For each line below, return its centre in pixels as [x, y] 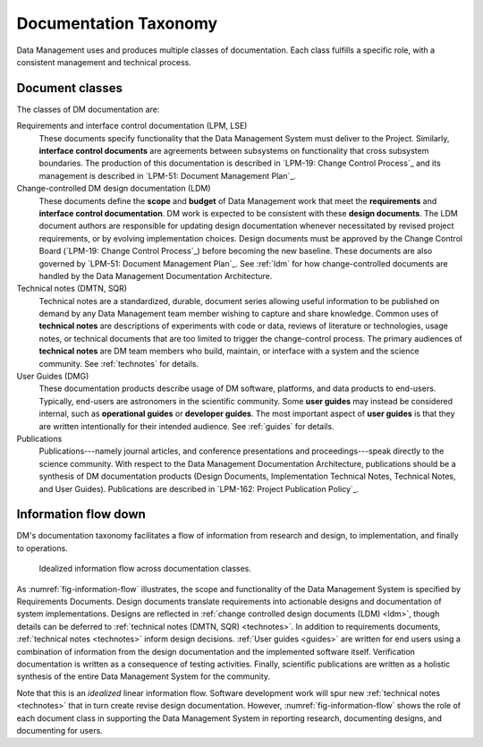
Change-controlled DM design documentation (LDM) [114, 189]
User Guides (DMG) [53, 377]
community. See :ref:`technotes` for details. [119, 363]
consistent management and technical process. [104, 62]
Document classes [69, 88]
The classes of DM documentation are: [88, 109]
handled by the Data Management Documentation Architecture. [156, 276]
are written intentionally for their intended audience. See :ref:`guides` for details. [186, 426]
